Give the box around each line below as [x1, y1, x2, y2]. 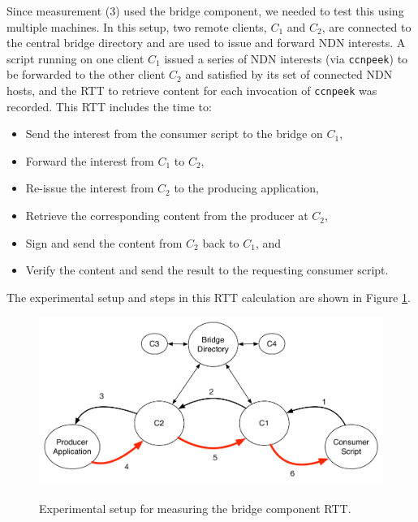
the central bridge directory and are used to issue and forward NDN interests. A [6, 34, 406, 51]
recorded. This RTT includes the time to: [6, 97, 212, 114]
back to [202, 234, 239, 251]
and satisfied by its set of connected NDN [185, 66, 393, 83]
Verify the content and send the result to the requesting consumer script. [25, 261, 389, 278]
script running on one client [6, 50, 144, 67]
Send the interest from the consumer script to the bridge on [25, 125, 323, 142]
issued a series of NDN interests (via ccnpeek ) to [164, 50, 408, 67]
